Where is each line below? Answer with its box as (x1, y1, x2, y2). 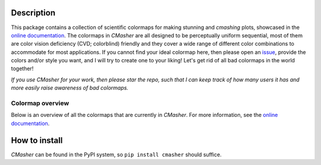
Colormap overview (11, 99, 70, 107)
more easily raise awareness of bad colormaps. (11, 84, 129, 91)
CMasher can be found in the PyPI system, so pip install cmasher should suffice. (11, 151, 222, 158)
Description (11, 8, 56, 18)
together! (11, 65, 34, 72)
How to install (11, 135, 63, 145)
